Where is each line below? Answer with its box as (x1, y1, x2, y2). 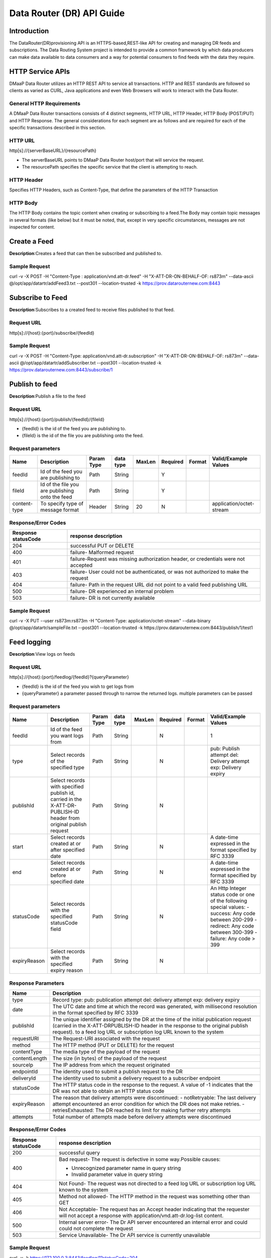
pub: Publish (210, 745, 240, 752)
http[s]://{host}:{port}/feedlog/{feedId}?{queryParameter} (9, 674, 129, 680)
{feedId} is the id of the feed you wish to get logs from (22, 683, 134, 689)
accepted (70, 562, 93, 569)
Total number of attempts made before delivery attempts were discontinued (52, 1114, 231, 1121)
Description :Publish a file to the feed (9, 393, 86, 400)
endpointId (12, 1068, 38, 1075)
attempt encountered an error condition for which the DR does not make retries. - (52, 1100, 245, 1108)
